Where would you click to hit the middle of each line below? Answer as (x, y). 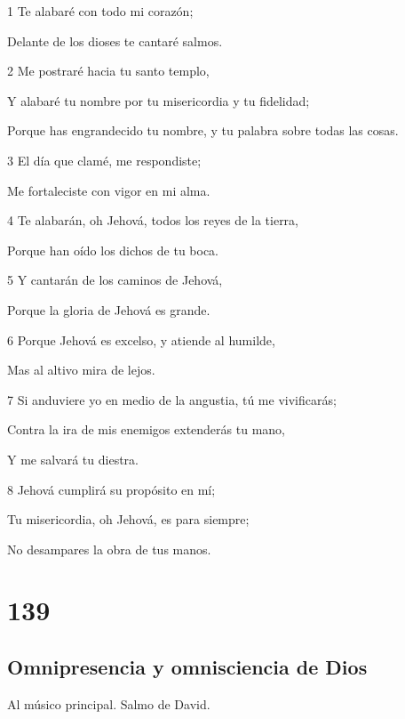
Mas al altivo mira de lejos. (81, 370)
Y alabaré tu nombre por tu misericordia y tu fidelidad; (159, 100)
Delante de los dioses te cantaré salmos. (115, 40)
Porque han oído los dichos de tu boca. (113, 250)
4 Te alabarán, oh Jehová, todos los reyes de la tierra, (153, 220)
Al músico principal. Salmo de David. (109, 703)
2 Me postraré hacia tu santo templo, (108, 71)
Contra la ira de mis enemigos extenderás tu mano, (146, 429)
